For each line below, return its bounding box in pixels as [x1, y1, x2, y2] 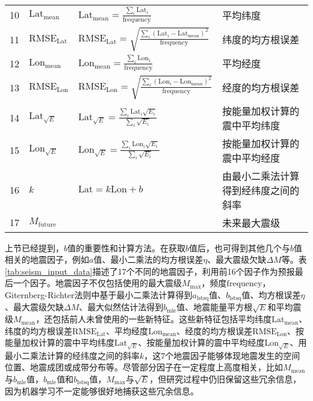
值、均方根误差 [241, 289, 301, 301]
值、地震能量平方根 [176, 301, 253, 313]
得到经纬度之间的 [222, 183, 300, 197]
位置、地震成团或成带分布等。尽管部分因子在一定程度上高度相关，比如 [5, 361, 283, 373]
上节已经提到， [5, 241, 64, 254]
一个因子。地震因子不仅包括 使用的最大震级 [13, 277, 182, 289]
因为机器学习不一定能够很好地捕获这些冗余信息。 [5, 385, 199, 397]
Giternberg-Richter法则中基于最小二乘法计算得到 [5, 289, 193, 301]
